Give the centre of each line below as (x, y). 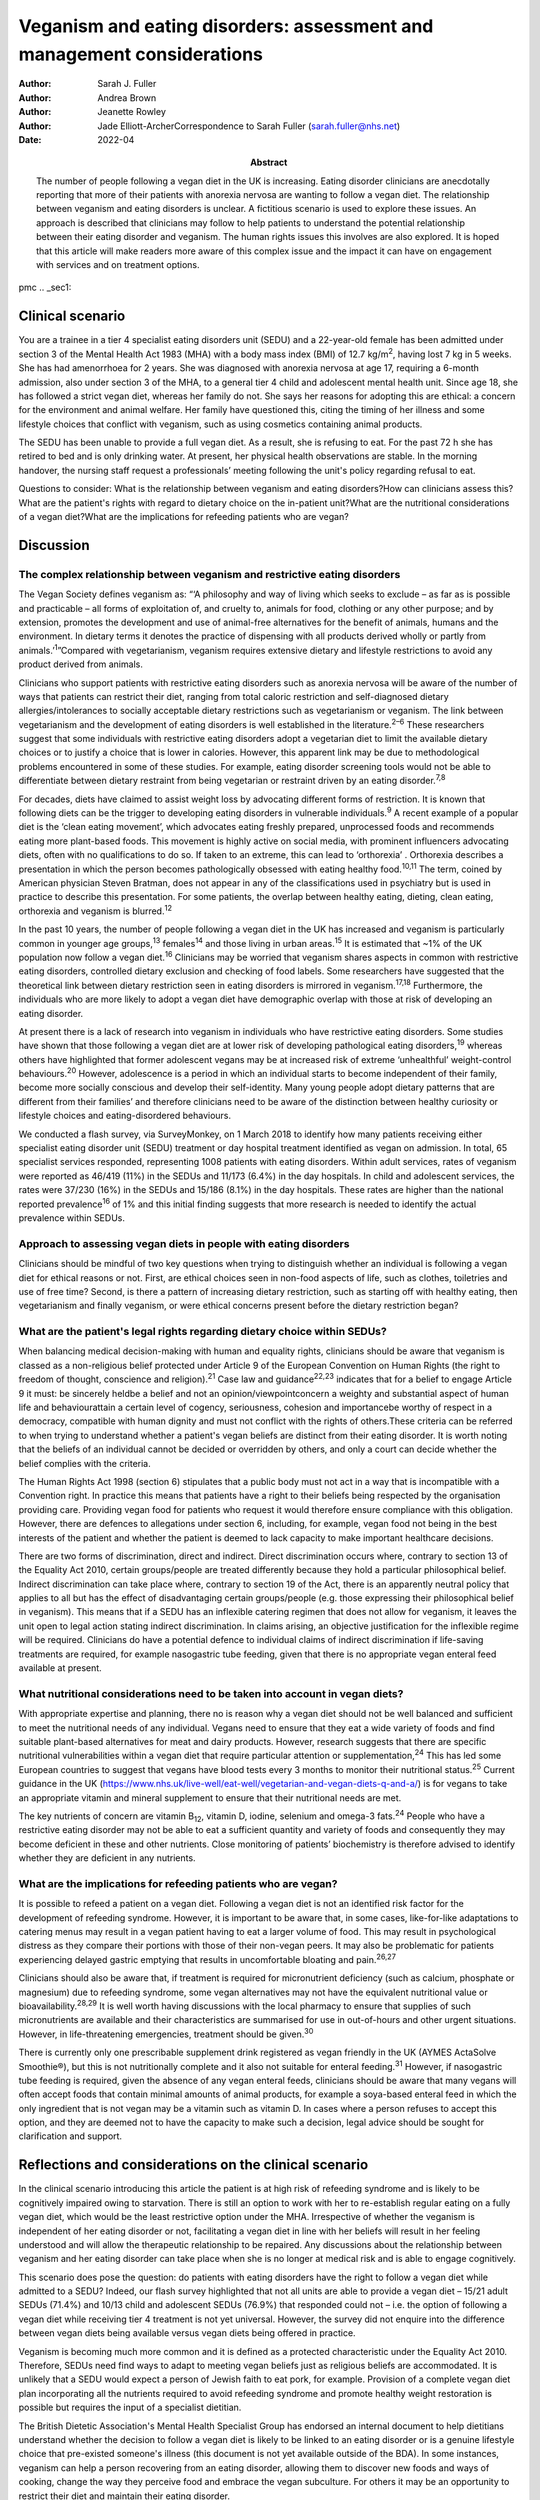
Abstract (269, 162)
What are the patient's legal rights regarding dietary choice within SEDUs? (202, 1332)
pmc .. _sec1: (45, 287)
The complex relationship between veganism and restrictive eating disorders (209, 574)
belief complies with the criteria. (84, 1463)
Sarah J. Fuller (127, 84)
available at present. (60, 1668)
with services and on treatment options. (118, 265)
